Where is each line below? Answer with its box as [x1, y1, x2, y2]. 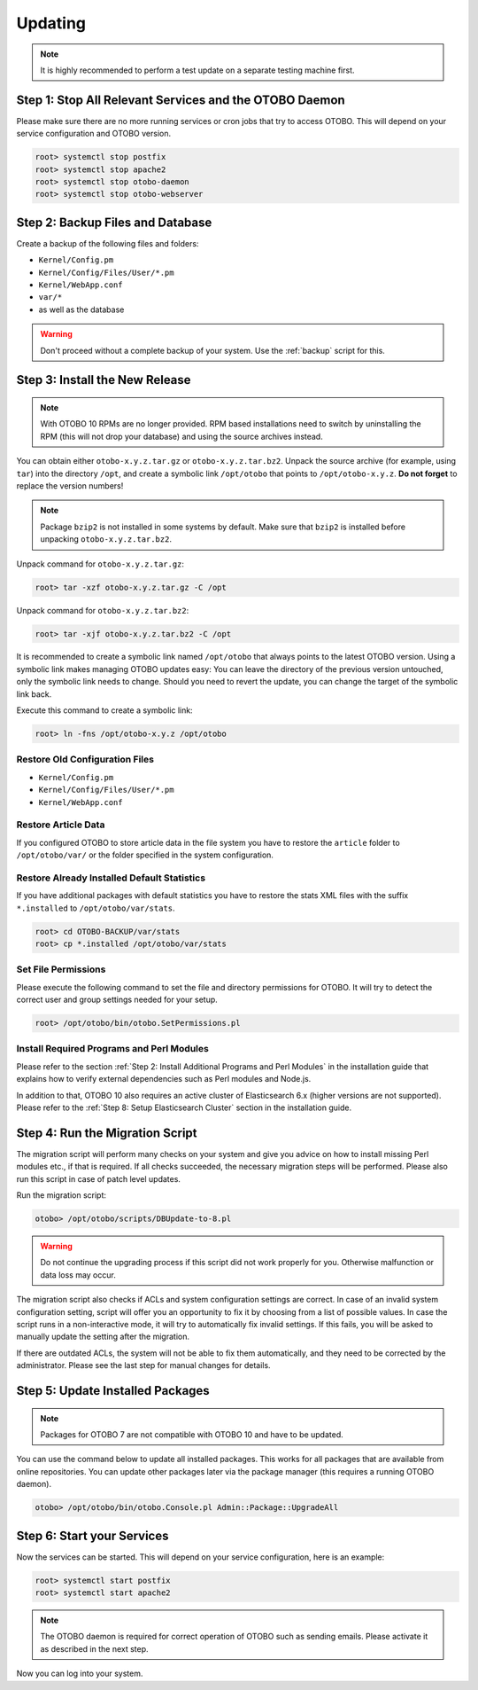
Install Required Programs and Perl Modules [16, 1043, 210, 1055]
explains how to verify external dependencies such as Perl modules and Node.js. [16, 1074, 312, 1084]
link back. [16, 688, 52, 700]
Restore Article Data [16, 818, 105, 831]
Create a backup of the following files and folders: [16, 238, 199, 248]
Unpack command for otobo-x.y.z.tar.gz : [16, 559, 185, 569]
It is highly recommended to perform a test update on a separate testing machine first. [40, 65, 355, 75]
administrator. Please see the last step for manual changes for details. [16, 1360, 271, 1371]
